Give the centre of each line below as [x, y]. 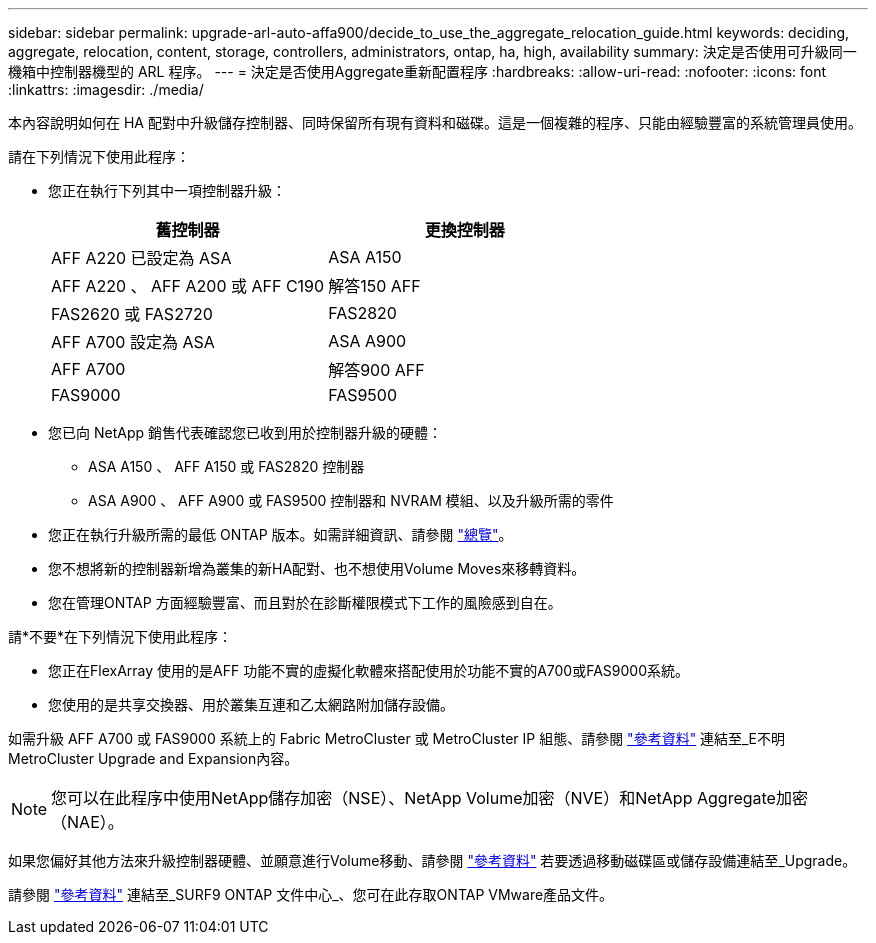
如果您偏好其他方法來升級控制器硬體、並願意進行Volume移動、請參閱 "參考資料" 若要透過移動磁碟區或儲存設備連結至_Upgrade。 [432, 860]
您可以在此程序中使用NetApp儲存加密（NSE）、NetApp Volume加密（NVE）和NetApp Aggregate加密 [429, 798]
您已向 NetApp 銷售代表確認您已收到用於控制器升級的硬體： [245, 432]
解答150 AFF [374, 286]
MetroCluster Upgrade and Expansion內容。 [153, 758]
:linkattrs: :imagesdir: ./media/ [106, 89]
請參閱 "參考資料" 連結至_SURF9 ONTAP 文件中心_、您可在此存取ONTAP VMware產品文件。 [311, 894]
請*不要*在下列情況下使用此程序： [120, 636]
